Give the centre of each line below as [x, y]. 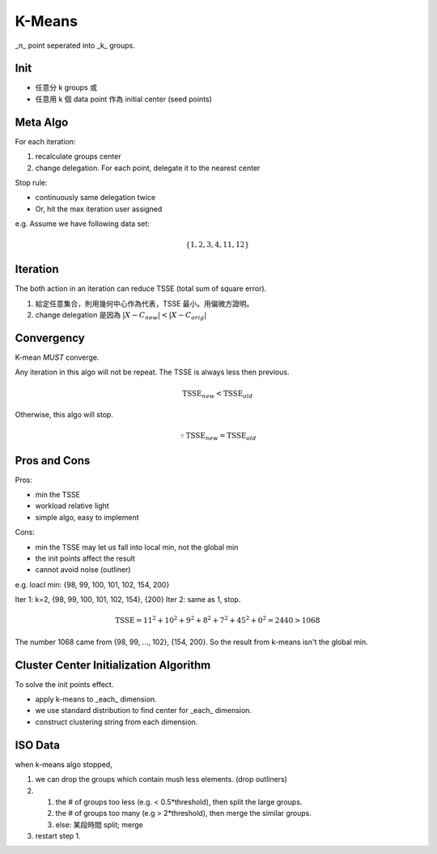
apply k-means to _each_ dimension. [96, 699]
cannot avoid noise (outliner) [83, 570]
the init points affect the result [85, 558]
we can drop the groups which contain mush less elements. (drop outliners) [161, 779]
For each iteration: [45, 141]
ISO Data [38, 745]
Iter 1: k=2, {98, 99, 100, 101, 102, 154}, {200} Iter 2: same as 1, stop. [128, 600]
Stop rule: [31, 182]
